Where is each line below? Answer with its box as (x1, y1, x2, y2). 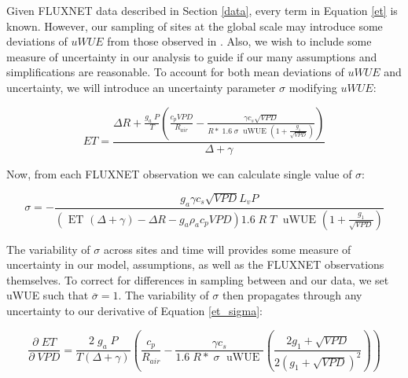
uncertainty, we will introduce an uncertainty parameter (6, 79, 276, 95)
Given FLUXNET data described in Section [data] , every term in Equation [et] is (6, 2, 398, 18)
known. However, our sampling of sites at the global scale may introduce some (6, 17, 383, 34)
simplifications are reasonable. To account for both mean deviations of (6, 64, 344, 80)
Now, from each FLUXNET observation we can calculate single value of (6, 165, 352, 182)
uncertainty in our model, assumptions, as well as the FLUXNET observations (6, 256, 384, 273)
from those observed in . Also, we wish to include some (107, 33, 372, 50)
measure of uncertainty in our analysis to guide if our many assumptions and (6, 48, 377, 64)
